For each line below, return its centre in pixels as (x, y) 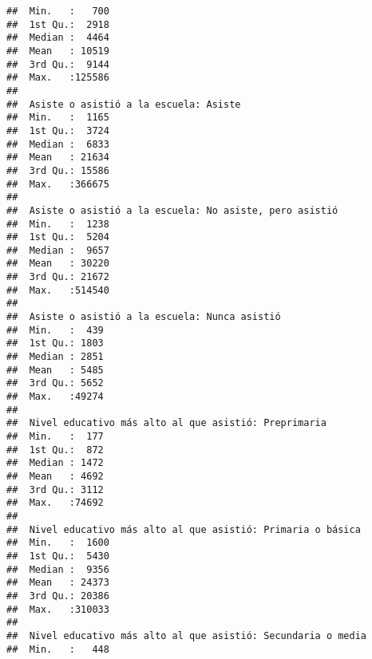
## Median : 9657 (58, 250)
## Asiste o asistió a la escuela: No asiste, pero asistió (172, 210)
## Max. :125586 (58, 78)
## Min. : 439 (55, 330)
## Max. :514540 (58, 290)
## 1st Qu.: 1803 (55, 343)
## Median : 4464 (58, 38)
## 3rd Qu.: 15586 (58, 170)
